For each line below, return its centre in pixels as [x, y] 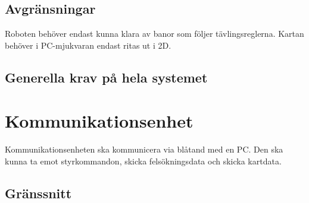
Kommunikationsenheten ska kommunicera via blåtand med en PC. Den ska [144, 149]
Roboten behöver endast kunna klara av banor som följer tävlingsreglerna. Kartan [154, 34]
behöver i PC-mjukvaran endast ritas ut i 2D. [88, 45]
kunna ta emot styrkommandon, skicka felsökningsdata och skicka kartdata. [143, 161]
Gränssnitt [38, 193]
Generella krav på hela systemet [106, 77]
